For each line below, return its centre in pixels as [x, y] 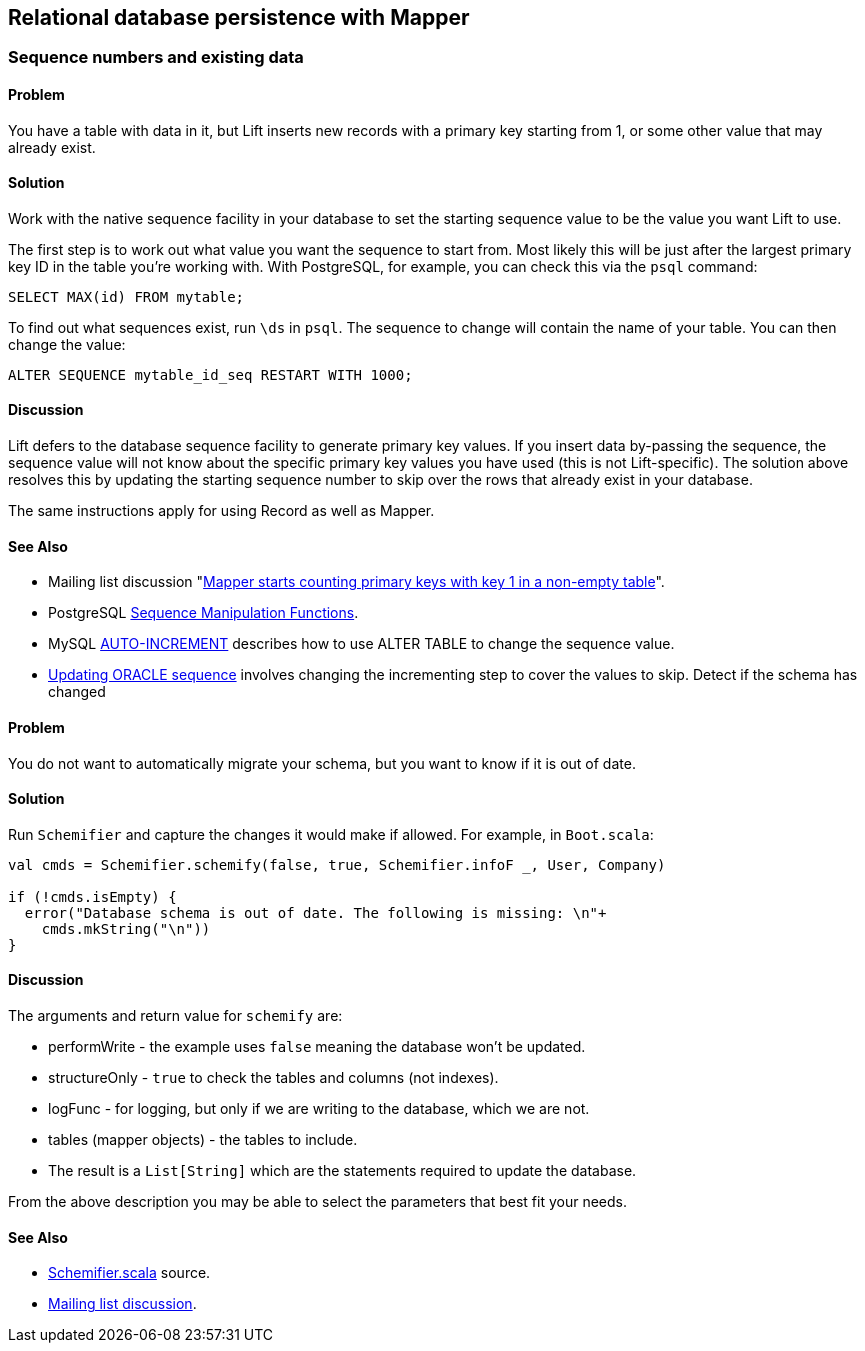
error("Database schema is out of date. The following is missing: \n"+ [315, 912]
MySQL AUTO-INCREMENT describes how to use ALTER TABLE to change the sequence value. [361, 644]
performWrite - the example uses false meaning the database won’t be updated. [317, 1046]
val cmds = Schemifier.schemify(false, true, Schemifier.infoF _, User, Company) [337, 864]
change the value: [67, 344]
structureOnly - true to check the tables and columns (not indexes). [273, 1077]
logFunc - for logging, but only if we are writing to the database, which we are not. [319, 1108]
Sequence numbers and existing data [156, 57]
